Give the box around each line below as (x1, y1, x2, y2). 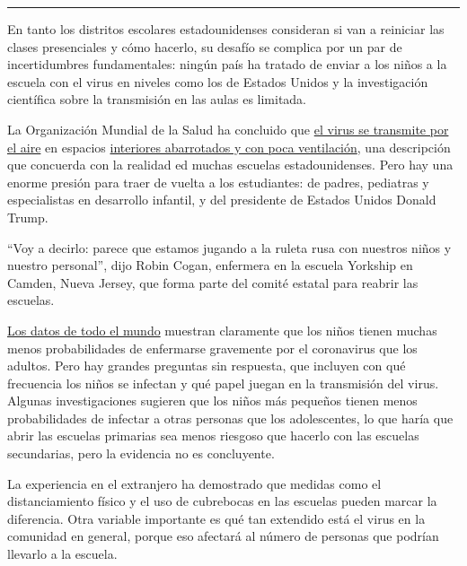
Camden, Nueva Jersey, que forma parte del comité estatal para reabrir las (7, 273, 419, 292)
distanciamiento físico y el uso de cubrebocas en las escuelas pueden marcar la (7, 492, 437, 510)
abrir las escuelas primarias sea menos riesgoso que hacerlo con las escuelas (7, 426, 419, 445)
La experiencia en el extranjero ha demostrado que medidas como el (7, 474, 382, 492)
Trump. (7, 207, 48, 226)
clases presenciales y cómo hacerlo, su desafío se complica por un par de (7, 37, 402, 56)
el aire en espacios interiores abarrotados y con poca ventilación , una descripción (7, 137, 451, 156)
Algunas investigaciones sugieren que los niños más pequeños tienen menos (7, 391, 418, 410)
